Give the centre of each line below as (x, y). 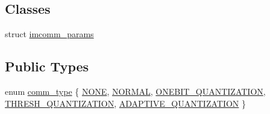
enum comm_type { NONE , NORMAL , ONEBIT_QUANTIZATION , (135, 91)
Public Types (47, 66)
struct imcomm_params (49, 34)
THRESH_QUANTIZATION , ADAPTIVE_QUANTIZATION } (126, 103)
